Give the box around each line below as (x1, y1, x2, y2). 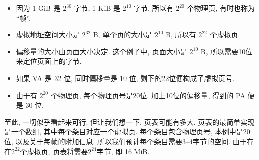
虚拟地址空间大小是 (16, 29, 80, 40)
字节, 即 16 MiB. (96, 146, 150, 156)
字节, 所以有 (133, 3, 174, 13)
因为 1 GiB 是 (16, 3, 61, 13)
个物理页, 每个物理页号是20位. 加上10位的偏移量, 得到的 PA (50, 90, 245, 100)
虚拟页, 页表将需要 (27, 146, 88, 156)
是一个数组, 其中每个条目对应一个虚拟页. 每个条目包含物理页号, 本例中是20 (4, 126, 250, 137)
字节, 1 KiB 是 (74, 3, 121, 13)
